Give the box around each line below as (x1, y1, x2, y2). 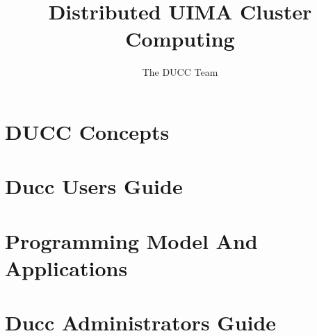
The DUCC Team (142, 65, 218, 79)
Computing (125, 24, 235, 53)
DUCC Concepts (5, 117, 170, 145)
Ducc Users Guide (5, 172, 183, 200)
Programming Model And (5, 226, 258, 255)
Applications (5, 253, 128, 282)
